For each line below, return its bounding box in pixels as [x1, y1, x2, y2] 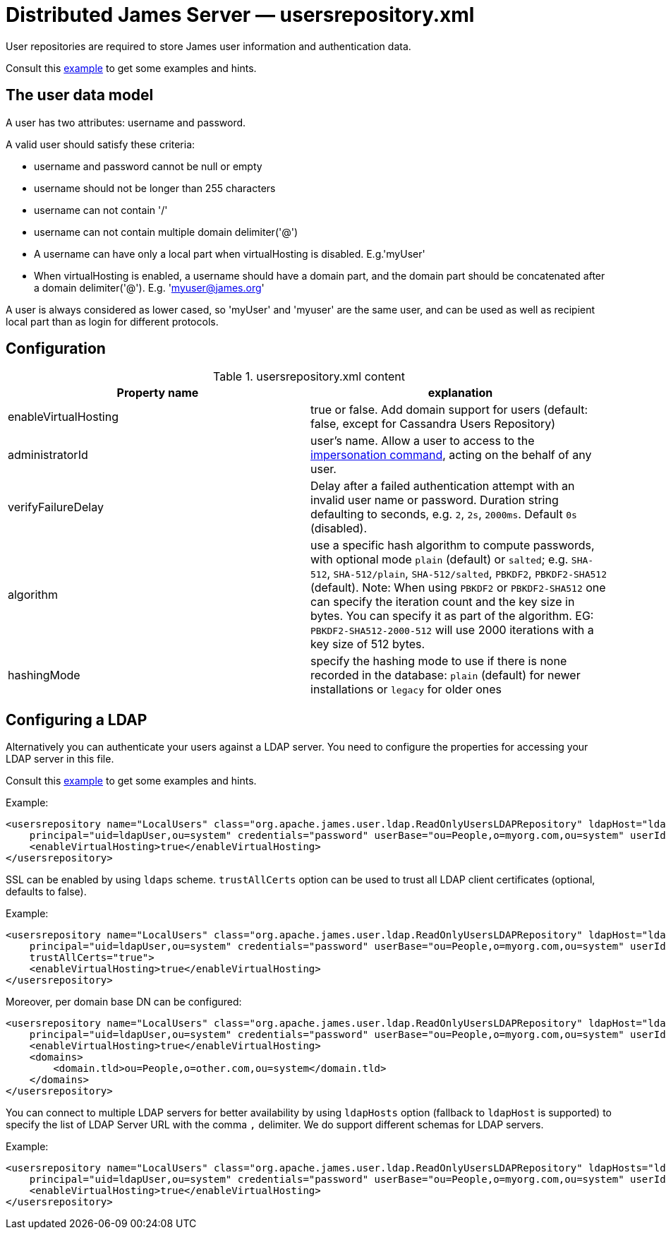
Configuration [6, 340, 106, 358]
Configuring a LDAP [6, 710, 147, 729]
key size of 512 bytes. [310, 637, 425, 652]
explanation [428, 386, 493, 400]
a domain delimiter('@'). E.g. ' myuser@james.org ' [34, 281, 265, 294]
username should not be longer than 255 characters [34, 181, 276, 194]
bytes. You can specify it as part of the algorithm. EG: [310, 609, 594, 624]
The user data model [6, 86, 154, 105]
